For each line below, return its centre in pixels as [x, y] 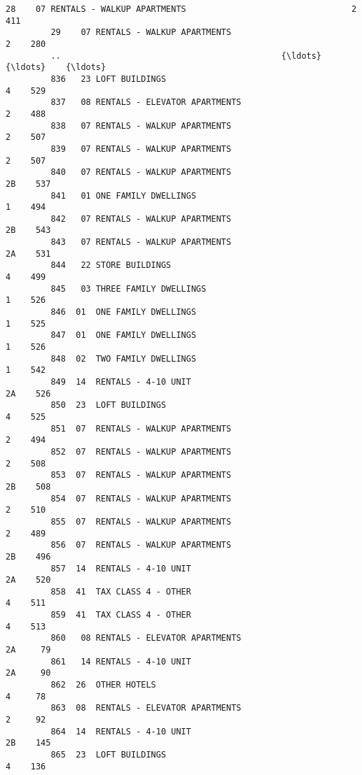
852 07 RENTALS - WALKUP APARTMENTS [141, 452]
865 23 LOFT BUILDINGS [109, 755]
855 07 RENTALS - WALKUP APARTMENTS [141, 521]
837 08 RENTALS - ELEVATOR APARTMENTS [146, 102]
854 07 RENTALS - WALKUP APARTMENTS [141, 498]
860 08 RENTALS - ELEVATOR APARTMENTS [146, 638]
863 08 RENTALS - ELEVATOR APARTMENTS [146, 708]
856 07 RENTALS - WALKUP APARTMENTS [141, 545]
